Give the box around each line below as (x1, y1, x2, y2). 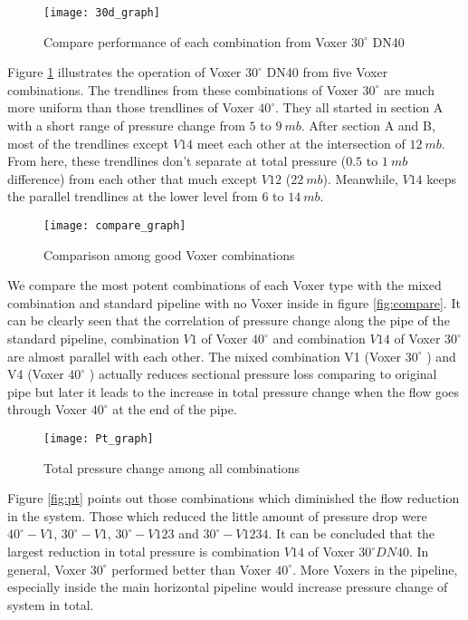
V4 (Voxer (7, 364, 64, 383)
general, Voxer (7, 559, 87, 578)
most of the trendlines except (7, 133, 169, 152)
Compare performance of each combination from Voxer (43, 32, 348, 51)
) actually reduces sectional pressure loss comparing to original (89, 364, 437, 383)
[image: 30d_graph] (43, 6, 160, 19)
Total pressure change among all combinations (43, 458, 301, 477)
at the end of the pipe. (112, 400, 237, 419)
